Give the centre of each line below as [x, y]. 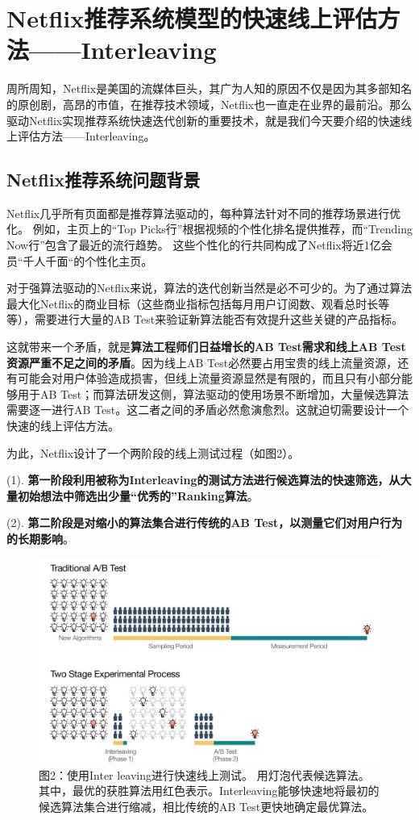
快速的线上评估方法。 [63, 426]
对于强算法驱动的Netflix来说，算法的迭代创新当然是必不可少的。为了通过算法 [209, 288]
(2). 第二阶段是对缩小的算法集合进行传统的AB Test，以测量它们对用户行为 [205, 523]
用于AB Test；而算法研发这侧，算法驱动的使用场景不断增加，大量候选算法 [213, 393]
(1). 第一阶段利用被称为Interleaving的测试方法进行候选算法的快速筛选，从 [203, 480]
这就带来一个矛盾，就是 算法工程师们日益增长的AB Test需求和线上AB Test [206, 347]
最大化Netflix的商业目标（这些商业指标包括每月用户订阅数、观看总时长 [193, 303]
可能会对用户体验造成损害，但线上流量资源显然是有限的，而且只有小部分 [209, 378]
